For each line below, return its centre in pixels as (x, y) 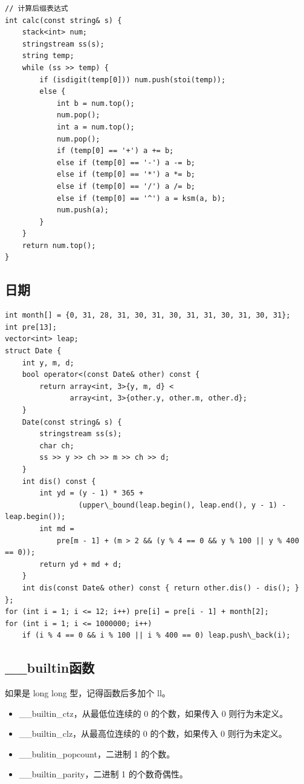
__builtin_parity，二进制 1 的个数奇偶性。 (103, 774)
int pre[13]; (31, 327)
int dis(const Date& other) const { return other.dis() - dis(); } (160, 588)
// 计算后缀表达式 (37, 8)
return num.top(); (59, 245)
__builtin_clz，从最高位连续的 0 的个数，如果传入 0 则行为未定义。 (153, 733)
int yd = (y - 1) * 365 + (92, 493)
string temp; (48, 56)
